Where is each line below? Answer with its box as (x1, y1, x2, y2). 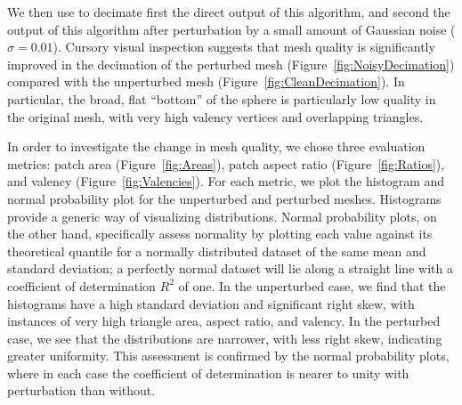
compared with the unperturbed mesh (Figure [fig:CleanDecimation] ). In (7, 72, 405, 91)
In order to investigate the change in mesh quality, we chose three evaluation (7, 137, 426, 156)
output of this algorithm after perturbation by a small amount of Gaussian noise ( (7, 20, 456, 38)
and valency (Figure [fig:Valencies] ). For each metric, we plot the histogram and (7, 172, 445, 190)
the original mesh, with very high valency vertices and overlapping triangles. (7, 107, 424, 126)
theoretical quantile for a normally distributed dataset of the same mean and (7, 241, 426, 260)
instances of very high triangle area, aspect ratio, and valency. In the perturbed (7, 312, 441, 330)
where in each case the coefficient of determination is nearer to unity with (7, 363, 409, 382)
